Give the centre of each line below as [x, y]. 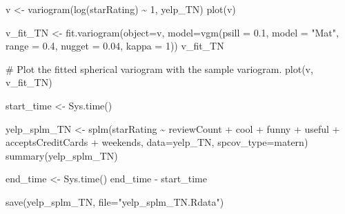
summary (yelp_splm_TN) [62, 155]
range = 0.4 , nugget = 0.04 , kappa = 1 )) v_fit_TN [115, 46]
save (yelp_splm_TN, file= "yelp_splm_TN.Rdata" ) [115, 201]
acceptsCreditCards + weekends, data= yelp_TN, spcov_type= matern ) [157, 142]
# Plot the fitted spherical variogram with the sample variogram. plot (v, [159, 68]
